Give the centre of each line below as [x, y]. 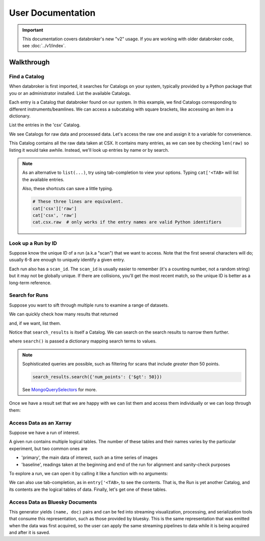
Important [33, 30]
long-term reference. [30, 283]
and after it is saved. [30, 533]
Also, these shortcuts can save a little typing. [68, 189]
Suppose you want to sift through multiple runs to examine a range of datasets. [89, 305]
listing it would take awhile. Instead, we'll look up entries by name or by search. [89, 150]
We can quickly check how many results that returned [64, 314]
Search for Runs [29, 295]
